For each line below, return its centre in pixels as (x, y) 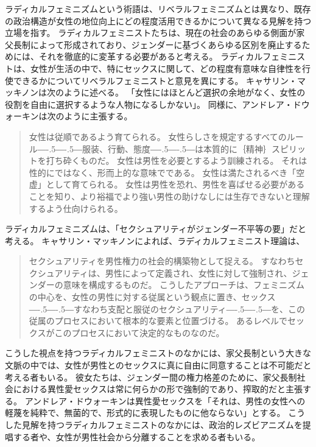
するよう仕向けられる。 (76, 208)
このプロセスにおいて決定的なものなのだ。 (139, 332)
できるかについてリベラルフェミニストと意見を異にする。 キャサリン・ (155, 80)
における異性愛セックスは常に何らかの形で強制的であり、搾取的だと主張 (158, 389)
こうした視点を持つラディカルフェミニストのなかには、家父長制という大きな (158, 353)
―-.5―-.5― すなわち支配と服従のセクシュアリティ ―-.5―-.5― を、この (167, 308)
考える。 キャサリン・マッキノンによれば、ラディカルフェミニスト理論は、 (155, 240)
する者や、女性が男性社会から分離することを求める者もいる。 (137, 436)
